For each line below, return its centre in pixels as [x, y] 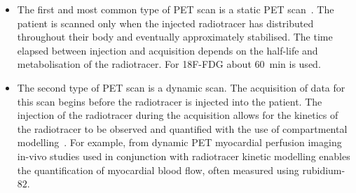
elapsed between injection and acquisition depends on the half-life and [167, 50]
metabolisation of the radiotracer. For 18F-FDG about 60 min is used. [169, 64]
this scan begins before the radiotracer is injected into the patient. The [170, 101]
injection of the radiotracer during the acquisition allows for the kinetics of [178, 115]
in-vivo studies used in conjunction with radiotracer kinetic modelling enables [184, 156]
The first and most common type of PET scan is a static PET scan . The [176, 9]
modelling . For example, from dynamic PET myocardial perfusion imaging [179, 142]
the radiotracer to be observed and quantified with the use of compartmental [182, 128]
